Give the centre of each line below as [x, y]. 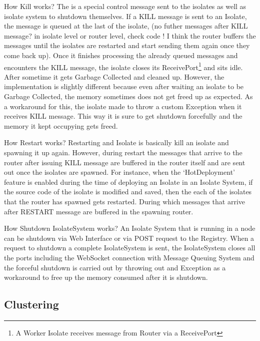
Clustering [31, 304]
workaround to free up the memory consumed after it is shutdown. [106, 277]
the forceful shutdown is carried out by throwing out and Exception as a [115, 267]
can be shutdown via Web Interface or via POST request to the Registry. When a [129, 238]
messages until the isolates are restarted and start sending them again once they [127, 45]
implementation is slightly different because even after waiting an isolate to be [124, 86]
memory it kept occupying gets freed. [61, 125]
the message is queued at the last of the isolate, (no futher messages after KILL [126, 26]
